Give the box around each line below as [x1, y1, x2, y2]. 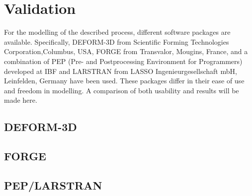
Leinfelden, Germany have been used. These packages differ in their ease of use [4, 75, 245, 86]
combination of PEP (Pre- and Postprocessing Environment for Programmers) [4, 56, 243, 66]
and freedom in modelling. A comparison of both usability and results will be [4, 85, 239, 95]
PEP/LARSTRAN [4, 177, 102, 193]
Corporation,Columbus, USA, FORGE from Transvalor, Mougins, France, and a [4, 46, 248, 57]
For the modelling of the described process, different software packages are [4, 27, 231, 37]
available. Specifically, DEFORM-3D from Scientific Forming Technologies [4, 36, 229, 47]
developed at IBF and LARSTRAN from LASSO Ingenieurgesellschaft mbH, [4, 65, 237, 76]
